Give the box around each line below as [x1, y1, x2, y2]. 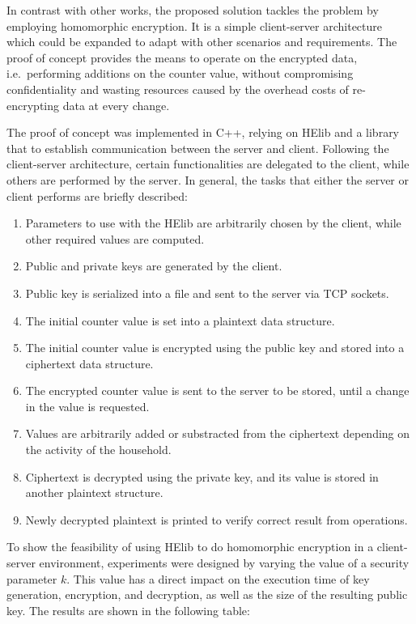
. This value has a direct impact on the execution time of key [66, 570, 370, 587]
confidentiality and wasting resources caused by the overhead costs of [6, 80, 349, 97]
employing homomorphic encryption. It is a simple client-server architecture [6, 17, 383, 34]
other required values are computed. [25, 230, 205, 247]
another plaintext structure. [25, 484, 163, 501]
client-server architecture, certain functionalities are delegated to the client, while [6, 155, 410, 172]
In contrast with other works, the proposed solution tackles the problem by [6, 2, 379, 18]
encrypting [6, 96, 60, 113]
